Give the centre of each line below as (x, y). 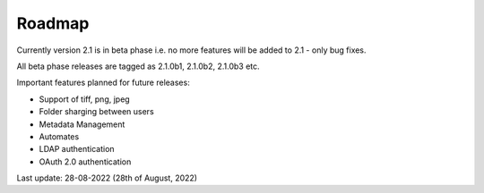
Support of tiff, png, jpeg (84, 99)
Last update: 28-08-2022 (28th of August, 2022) (107, 178)
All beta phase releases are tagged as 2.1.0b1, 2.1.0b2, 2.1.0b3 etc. (138, 66)
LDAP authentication (77, 149)
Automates (59, 136)
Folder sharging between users (96, 112)
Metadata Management (82, 124)
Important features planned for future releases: (103, 83)
